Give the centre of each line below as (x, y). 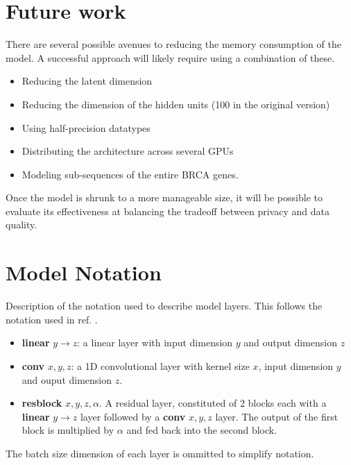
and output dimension (290, 343)
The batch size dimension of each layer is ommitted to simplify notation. (160, 453)
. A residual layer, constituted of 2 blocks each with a (213, 403)
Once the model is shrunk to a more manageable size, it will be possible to (164, 197)
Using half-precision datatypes (86, 127)
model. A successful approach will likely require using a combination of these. (170, 57)
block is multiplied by (68, 430)
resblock (42, 403)
